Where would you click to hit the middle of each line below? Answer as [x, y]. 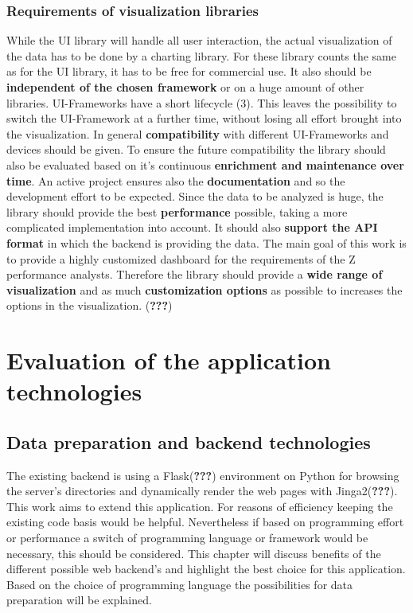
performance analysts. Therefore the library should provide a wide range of [195, 274]
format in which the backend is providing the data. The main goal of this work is [206, 242]
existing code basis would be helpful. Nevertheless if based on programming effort [205, 522]
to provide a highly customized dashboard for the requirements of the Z [181, 258]
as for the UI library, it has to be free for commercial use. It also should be [189, 71]
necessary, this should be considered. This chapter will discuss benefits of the [194, 553]
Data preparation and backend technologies [189, 441]
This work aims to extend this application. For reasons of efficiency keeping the [200, 506]
